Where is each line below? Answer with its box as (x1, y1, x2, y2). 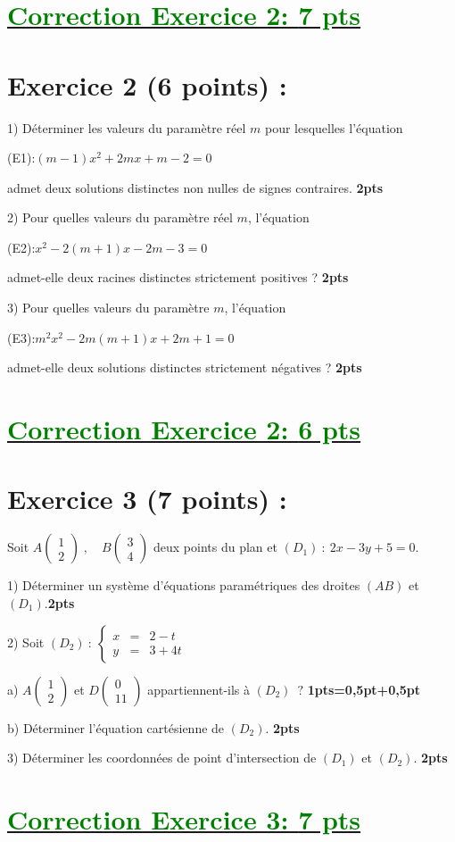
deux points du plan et (153, 538, 277, 556)
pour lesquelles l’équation (264, 118, 403, 137)
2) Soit (7, 632, 45, 651)
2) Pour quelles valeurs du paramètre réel (7, 208, 233, 227)
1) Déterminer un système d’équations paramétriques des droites (7, 576, 360, 595)
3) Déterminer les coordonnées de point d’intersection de (7, 748, 317, 767)
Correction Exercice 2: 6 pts (7, 411, 361, 447)
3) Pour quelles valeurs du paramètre (7, 298, 210, 317)
